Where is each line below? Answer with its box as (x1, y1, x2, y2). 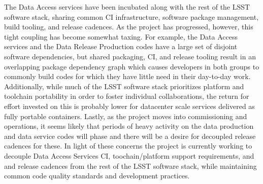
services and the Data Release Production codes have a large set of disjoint (4, 41, 238, 52)
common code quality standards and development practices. (4, 170, 190, 181)
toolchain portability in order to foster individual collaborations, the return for (4, 91, 249, 101)
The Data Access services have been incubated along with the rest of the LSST (4, 2, 250, 12)
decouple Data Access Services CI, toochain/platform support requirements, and (4, 150, 254, 161)
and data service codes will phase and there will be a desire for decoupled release (4, 130, 256, 141)
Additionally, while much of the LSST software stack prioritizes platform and (4, 81, 244, 91)
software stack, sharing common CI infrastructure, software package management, (4, 11, 259, 22)
